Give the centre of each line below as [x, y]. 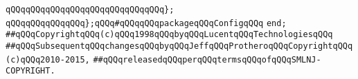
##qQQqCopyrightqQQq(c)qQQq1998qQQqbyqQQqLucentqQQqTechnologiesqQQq [169, 35]
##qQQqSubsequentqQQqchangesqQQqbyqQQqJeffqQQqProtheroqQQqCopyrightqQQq [179, 46]
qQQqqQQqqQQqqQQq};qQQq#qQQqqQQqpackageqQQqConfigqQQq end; [146, 23]
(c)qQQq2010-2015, [48, 59]
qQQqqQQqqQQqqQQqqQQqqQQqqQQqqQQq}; [90, 10]
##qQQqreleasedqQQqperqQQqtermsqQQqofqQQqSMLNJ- [207, 59]
